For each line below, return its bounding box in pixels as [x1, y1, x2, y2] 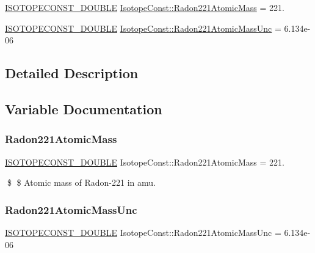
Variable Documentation [5, 99, 162, 118]
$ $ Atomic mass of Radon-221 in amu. [7, 176, 156, 189]
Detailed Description [5, 64, 139, 82]
